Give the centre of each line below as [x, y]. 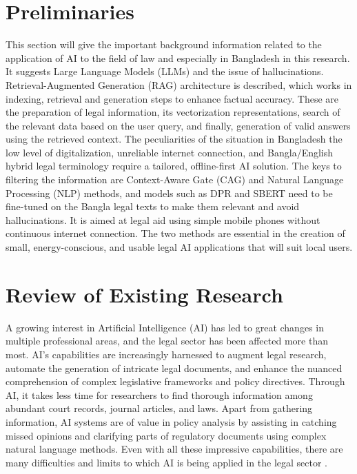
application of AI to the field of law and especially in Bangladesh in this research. [178, 58]
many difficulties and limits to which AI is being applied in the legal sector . [167, 462]
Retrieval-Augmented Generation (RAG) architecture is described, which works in [179, 84]
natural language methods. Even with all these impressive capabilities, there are [174, 449]
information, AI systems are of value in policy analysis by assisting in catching [171, 421]
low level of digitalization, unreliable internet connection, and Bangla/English [170, 152]
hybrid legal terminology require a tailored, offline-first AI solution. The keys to [174, 166]
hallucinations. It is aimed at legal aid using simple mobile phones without [163, 219]
